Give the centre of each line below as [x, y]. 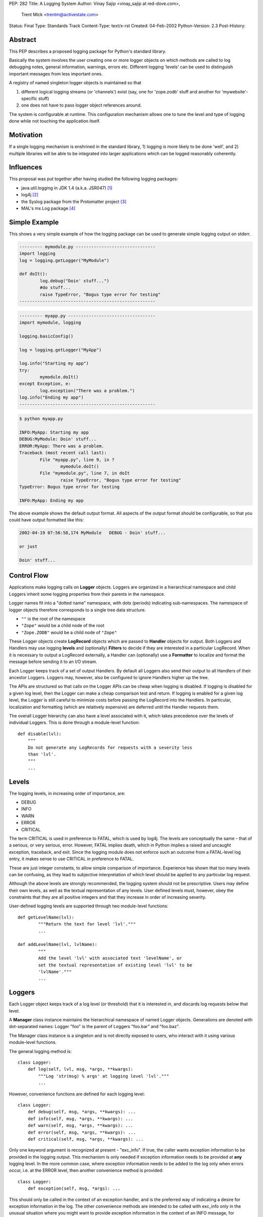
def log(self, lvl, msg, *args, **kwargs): [80, 1069]
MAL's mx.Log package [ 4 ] [48, 208]
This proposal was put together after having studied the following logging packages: [94, 179]
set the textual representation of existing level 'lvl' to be [115, 965]
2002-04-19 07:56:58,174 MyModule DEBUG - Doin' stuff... [93, 533]
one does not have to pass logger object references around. [82, 105]
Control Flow [29, 576]
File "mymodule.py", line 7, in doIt [85, 473]
